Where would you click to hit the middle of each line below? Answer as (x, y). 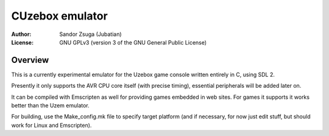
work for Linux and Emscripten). (51, 125)
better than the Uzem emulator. (50, 106)
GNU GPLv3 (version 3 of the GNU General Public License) (133, 42)
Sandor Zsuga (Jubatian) (90, 34)
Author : (21, 34)
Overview (30, 60)
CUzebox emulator (59, 16)
